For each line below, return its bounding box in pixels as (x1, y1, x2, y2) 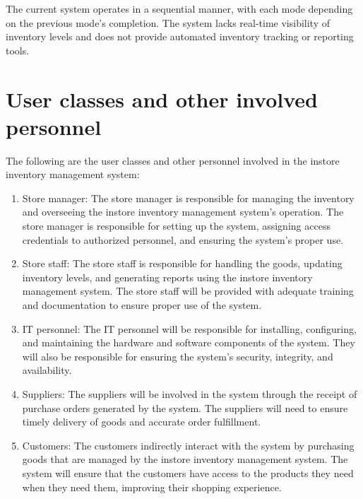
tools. (6, 42, 30, 57)
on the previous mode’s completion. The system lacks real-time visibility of (6, 15, 331, 30)
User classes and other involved (6, 84, 318, 113)
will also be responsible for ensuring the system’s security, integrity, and (22, 348, 333, 363)
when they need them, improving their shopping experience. (22, 479, 282, 494)
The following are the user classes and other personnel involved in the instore (6, 153, 340, 168)
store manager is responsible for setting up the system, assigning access (22, 218, 331, 233)
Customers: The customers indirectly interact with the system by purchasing (22, 438, 355, 452)
